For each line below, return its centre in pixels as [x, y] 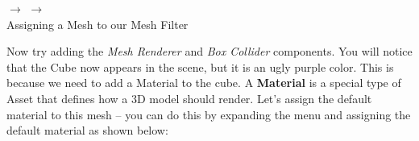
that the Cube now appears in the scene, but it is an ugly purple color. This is [200, 66]
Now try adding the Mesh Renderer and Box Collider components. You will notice [209, 51]
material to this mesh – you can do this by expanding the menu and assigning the [209, 114]
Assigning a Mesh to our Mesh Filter [97, 24]
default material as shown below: [87, 130]
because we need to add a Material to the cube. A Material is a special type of [204, 83]
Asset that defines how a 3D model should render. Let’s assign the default [189, 98]
